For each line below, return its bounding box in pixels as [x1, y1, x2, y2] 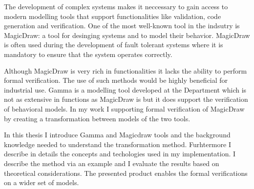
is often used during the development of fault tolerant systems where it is [4, 39, 223, 50]
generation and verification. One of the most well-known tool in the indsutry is [4, 20, 240, 31]
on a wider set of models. [4, 177, 79, 188]
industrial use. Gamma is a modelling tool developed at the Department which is [4, 84, 247, 94]
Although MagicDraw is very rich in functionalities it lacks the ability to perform [4, 65, 247, 76]
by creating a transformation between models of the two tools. [4, 113, 190, 123]
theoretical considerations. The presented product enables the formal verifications [4, 168, 248, 178]
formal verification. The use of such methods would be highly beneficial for [4, 75, 228, 85]
